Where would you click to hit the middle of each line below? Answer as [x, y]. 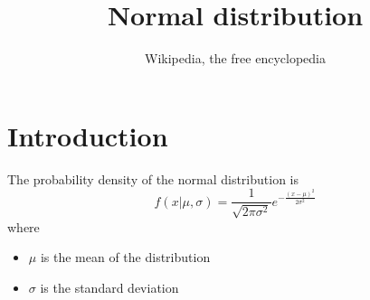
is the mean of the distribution [125, 257]
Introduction [88, 135]
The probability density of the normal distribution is [153, 178]
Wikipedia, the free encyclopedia [235, 58]
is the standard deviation [109, 287]
